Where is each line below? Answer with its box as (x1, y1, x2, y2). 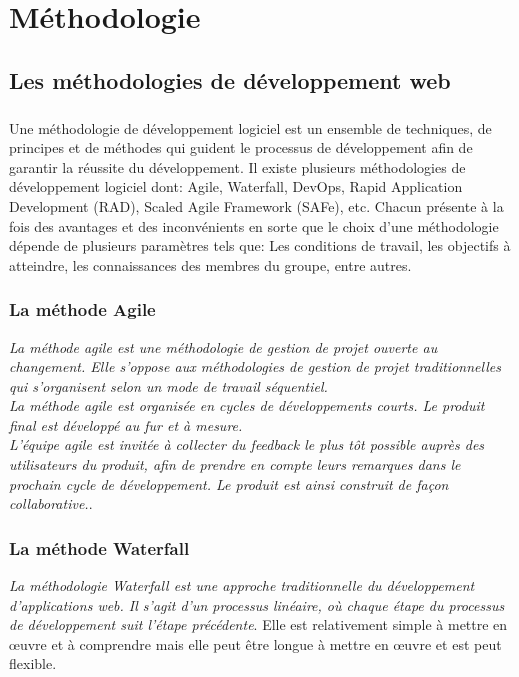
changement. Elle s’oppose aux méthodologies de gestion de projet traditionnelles (9, 356, 501, 377)
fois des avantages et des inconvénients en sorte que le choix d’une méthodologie (9, 215, 499, 236)
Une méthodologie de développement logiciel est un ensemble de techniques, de (9, 117, 492, 138)
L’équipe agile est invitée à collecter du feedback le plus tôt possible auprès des (9, 434, 485, 455)
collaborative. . (9, 493, 93, 514)
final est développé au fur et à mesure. (9, 414, 243, 435)
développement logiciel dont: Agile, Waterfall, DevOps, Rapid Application (9, 176, 463, 197)
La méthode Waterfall (9, 535, 190, 560)
